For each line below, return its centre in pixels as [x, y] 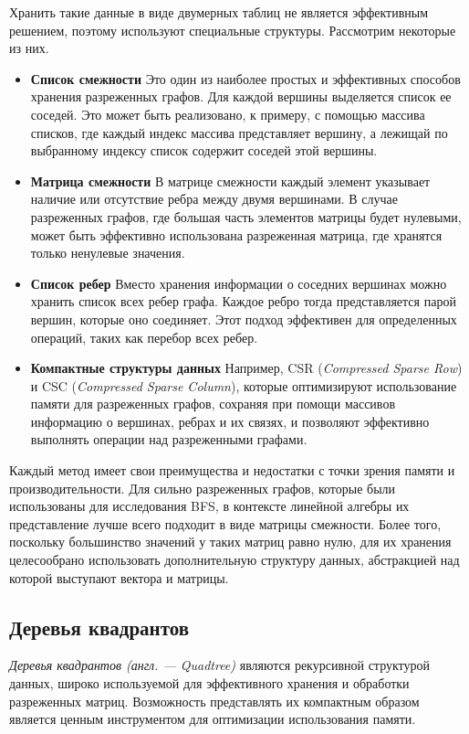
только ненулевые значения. [108, 253]
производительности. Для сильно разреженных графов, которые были [203, 488]
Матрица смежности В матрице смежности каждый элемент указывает [230, 181]
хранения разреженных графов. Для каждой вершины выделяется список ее [241, 96]
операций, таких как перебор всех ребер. [144, 337]
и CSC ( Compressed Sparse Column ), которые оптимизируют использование [244, 385]
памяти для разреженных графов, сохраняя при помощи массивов [213, 404]
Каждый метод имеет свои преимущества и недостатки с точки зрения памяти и [232, 470]
